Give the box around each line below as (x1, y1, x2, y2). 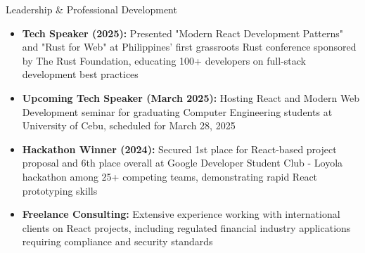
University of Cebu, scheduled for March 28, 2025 (22, 118, 236, 133)
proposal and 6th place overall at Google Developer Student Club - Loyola (22, 155, 343, 170)
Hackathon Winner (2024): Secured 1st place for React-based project (22, 141, 337, 156)
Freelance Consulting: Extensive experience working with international (22, 207, 340, 221)
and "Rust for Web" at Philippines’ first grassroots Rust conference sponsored (22, 39, 357, 54)
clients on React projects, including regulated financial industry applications (22, 220, 351, 235)
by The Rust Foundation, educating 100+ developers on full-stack (22, 53, 306, 67)
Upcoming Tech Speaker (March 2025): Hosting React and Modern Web (22, 90, 360, 105)
